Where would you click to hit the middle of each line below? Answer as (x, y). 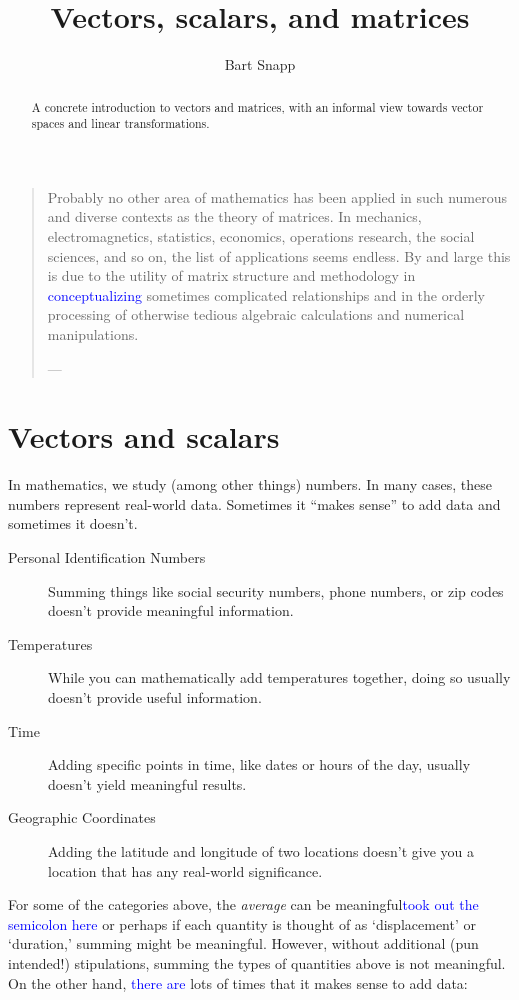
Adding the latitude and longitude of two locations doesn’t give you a (261, 851)
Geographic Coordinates (82, 817)
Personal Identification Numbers (107, 557)
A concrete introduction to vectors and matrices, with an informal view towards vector (257, 106)
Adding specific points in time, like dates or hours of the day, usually (259, 764)
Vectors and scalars (144, 436)
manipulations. (93, 333)
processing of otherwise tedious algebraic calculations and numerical (256, 314)
